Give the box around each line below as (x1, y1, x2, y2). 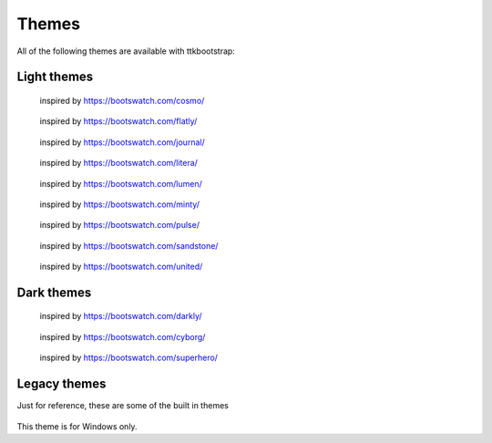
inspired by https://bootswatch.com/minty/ (39, 199, 200, 210)
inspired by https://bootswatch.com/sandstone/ (39, 240, 219, 251)
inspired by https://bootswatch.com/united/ (39, 261, 203, 273)
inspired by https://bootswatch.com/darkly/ (39, 311, 202, 322)
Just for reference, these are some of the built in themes (16, 400, 230, 411)
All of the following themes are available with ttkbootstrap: (16, 46, 236, 57)
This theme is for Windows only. (16, 420, 138, 432)
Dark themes (16, 284, 92, 300)
